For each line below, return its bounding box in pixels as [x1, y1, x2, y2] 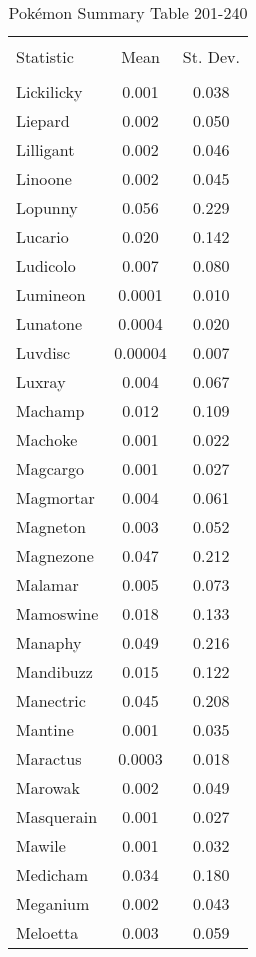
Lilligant [16, 138, 75, 161]
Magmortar [16, 486, 95, 509]
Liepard [16, 109, 70, 132]
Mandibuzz [16, 660, 93, 683]
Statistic [16, 45, 74, 68]
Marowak [16, 776, 81, 799]
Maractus [16, 747, 82, 770]
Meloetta [16, 921, 79, 944]
